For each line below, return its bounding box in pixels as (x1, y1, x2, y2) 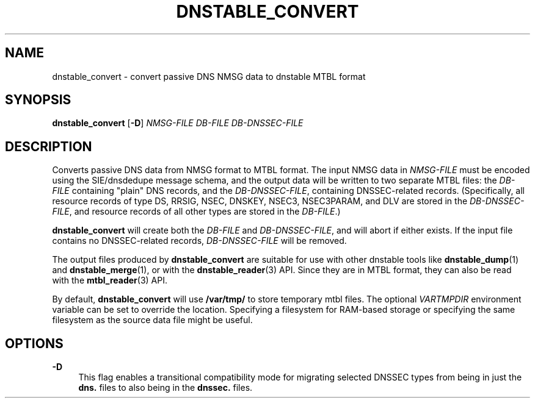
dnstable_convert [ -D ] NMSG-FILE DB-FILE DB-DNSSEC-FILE (52, 118, 304, 129)
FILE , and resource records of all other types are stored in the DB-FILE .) (52, 206, 341, 217)
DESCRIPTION (5, 138, 92, 154)
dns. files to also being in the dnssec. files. (78, 382, 253, 393)
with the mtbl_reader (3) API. (52, 275, 167, 286)
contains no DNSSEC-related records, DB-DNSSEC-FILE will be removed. (52, 235, 347, 246)
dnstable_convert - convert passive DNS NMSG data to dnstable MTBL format (52, 71, 366, 82)
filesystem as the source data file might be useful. (52, 315, 253, 326)
